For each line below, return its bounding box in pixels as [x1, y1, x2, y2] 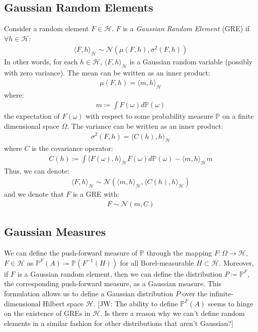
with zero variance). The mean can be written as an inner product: [4, 67, 210, 78]
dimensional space [4, 120, 59, 131]
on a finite [222, 111, 254, 121]
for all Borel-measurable [120, 257, 194, 268]
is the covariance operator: [32, 143, 113, 153]
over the [182, 288, 207, 299]
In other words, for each [4, 56, 78, 67]
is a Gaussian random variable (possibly [129, 56, 253, 67]
